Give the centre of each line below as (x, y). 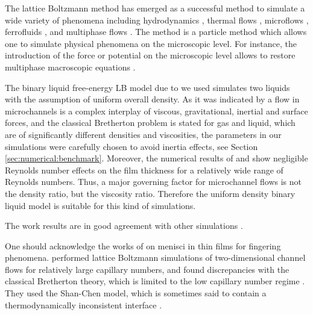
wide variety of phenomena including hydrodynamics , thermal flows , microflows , (157, 20)
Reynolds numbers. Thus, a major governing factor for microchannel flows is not (153, 182)
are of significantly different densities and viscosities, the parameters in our (143, 134)
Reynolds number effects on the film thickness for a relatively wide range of (144, 170)
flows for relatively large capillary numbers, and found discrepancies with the (147, 269)
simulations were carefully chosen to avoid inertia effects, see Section (131, 146)
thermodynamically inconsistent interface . (84, 304)
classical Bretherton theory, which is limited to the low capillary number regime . (155, 281)
